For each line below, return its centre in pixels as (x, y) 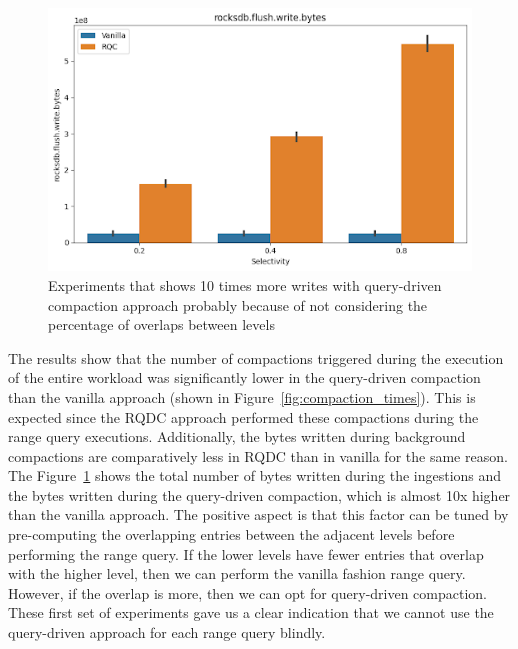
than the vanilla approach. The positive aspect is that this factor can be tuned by (258, 514)
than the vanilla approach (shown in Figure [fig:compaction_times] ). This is (242, 396)
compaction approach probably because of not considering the (238, 304)
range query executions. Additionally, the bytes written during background (237, 436)
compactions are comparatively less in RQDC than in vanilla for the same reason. (258, 455)
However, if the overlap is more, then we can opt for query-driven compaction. (248, 592)
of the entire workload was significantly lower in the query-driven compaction (244, 377)
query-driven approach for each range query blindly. (167, 632)
